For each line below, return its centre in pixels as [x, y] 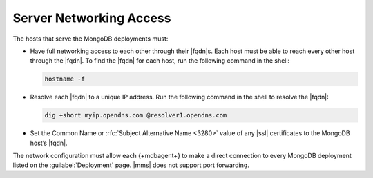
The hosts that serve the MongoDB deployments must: [90, 39]
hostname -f [65, 79]
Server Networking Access [92, 18]
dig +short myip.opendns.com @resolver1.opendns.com [136, 115]
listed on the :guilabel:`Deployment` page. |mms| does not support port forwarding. [131, 165]
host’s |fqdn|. [49, 143]
